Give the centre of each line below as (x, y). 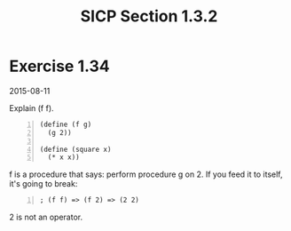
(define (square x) (75, 149)
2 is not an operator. (46, 217)
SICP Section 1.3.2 (149, 16)
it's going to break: (43, 184)
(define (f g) (66, 124)
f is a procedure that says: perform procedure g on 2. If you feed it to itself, (146, 174)
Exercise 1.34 (59, 66)
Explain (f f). (32, 108)
